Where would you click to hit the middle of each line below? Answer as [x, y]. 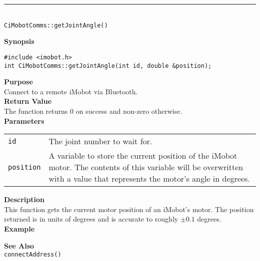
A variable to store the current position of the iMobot [143, 156]
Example [19, 228]
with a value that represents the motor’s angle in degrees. [149, 179]
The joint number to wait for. [100, 141]
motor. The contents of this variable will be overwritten [146, 167]
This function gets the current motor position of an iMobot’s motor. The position [129, 209]
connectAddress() [33, 255]
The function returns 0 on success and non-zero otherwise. [93, 111]
